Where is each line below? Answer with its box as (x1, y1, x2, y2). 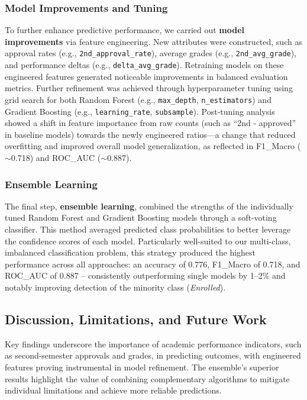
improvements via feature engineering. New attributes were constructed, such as (5, 35, 302, 47)
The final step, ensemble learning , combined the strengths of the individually (5, 199, 293, 212)
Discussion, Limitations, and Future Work (5, 309, 267, 328)
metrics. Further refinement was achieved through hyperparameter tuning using (5, 82, 293, 94)
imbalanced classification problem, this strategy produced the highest (5, 246, 256, 259)
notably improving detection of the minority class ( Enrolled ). (5, 280, 226, 293)
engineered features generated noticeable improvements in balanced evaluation (5, 70, 288, 82)
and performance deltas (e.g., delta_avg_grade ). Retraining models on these (5, 59, 284, 71)
